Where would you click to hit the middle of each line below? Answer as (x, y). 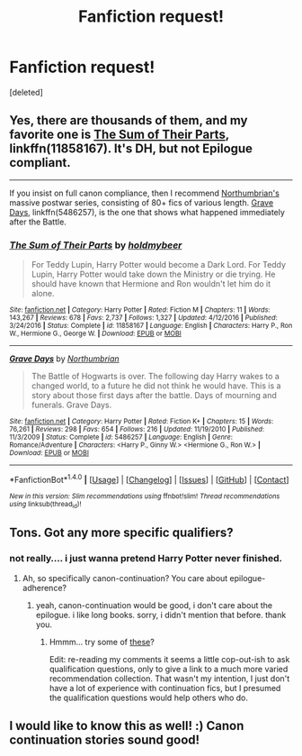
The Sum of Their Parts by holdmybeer (96, 245)
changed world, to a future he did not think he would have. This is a (156, 386)
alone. (43, 294)
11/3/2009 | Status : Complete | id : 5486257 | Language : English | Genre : (121, 437)
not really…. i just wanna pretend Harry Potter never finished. (146, 559)
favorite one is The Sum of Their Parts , (119, 135)
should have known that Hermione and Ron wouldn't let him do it (151, 284)
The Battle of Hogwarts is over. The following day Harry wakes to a (155, 377)
